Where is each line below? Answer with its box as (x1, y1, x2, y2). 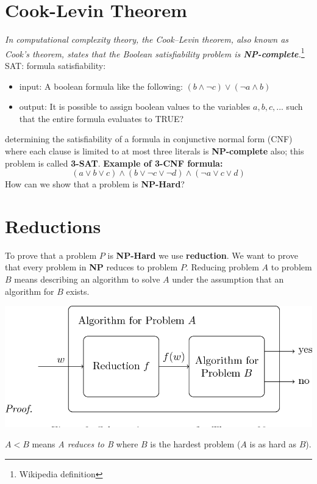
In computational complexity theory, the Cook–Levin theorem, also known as (5, 33, 289, 46)
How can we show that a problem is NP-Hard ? (5, 178, 185, 190)
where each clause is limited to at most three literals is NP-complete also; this (5, 144, 304, 157)
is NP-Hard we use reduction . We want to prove (107, 248, 298, 261)
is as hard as (249, 438, 297, 450)
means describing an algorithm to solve (14, 273, 160, 286)
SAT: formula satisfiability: (5, 59, 106, 71)
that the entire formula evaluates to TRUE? (19, 112, 184, 125)
